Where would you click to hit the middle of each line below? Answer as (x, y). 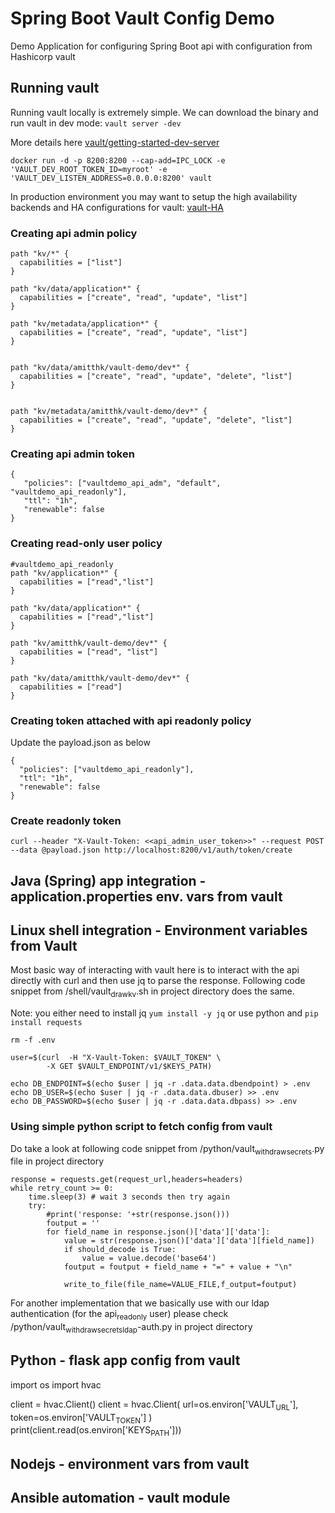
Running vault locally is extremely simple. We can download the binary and (164, 112)
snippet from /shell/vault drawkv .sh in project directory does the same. (152, 992)
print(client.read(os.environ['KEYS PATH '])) (96, 1431)
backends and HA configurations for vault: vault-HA (117, 207)
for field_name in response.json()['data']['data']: (158, 1232)
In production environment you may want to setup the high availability (154, 196)
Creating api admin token (72, 454)
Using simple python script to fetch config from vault (141, 1127)
